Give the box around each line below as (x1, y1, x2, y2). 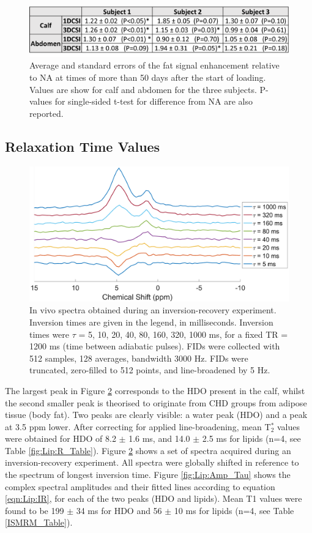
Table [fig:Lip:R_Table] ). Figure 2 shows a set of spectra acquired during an (5, 444, 291, 457)
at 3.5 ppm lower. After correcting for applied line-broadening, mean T (5, 420, 271, 433)
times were (29, 327, 70, 340)
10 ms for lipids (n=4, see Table (174, 504, 294, 516)
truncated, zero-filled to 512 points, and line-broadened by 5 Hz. (29, 363, 270, 376)
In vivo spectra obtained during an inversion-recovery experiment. (29, 304, 277, 316)
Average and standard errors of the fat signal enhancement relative (29, 59, 280, 72)
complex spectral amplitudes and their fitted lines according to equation (5, 480, 275, 493)
